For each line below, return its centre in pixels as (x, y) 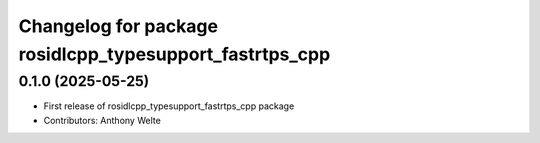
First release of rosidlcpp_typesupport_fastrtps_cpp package (169, 106)
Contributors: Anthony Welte (102, 120)
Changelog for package (118, 26)
